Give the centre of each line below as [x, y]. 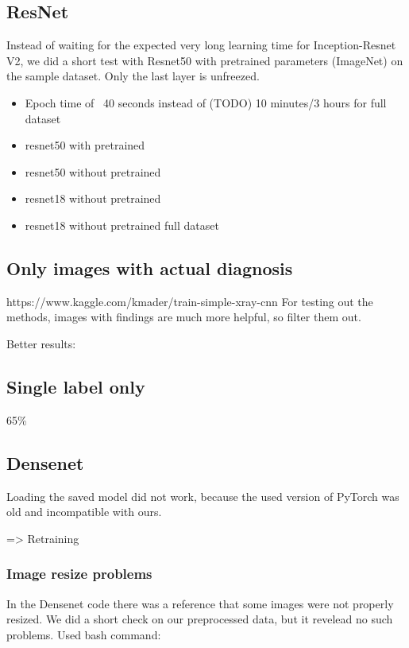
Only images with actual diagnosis [150, 268]
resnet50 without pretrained [93, 171]
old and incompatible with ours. [84, 512]
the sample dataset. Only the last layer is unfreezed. [133, 76]
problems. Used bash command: [84, 634]
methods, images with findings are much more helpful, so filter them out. [184, 317]
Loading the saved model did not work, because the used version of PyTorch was [203, 496]
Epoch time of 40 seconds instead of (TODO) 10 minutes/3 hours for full [206, 102]
